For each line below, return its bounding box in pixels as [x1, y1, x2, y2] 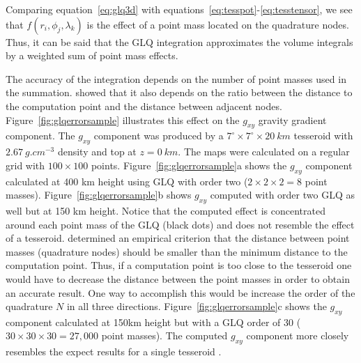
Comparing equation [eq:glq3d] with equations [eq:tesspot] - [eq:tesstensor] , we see [6, 2, 353, 16]
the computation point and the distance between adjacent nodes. [6, 98, 282, 113]
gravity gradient [258, 112, 327, 127]
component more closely [246, 328, 349, 343]
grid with [6, 157, 45, 172]
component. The [6, 128, 75, 143]
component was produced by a [93, 128, 224, 143]
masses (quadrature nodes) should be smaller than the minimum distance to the [6, 244, 348, 258]
